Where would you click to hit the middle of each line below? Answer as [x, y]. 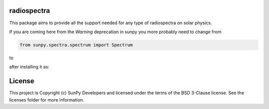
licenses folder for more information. [47, 100]
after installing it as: [29, 67]
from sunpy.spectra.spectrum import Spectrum [76, 45]
